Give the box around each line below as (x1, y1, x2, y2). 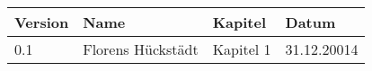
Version (14, 12, 69, 32)
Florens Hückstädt (83, 39, 199, 59)
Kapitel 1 (212, 39, 271, 59)
